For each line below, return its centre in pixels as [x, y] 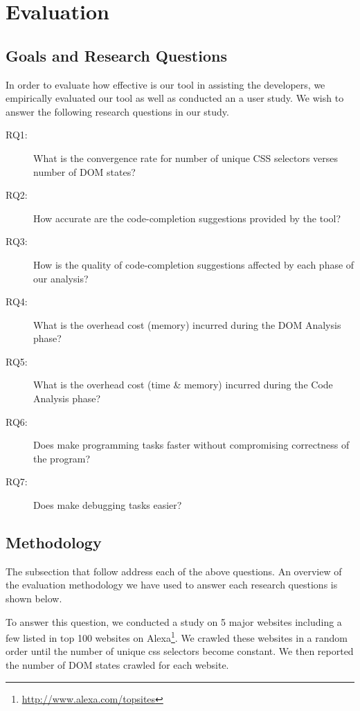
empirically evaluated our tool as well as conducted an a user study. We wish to [175, 98]
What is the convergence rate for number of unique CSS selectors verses [186, 157]
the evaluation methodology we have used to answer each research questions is [172, 585]
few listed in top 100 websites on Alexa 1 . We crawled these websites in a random [177, 637]
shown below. [34, 598]
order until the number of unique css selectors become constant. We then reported [180, 651]
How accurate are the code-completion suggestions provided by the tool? [187, 218]
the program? [62, 458]
